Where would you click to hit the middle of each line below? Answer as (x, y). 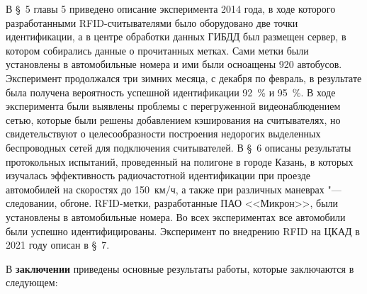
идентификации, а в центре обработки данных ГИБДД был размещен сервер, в (176, 36)
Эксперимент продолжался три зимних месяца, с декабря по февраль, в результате (184, 78)
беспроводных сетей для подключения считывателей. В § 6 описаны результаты (179, 147)
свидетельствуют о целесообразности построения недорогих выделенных (163, 134)
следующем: (32, 282)
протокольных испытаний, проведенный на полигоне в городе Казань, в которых (180, 161)
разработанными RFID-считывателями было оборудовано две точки (152, 22)
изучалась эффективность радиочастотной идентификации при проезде (158, 175)
